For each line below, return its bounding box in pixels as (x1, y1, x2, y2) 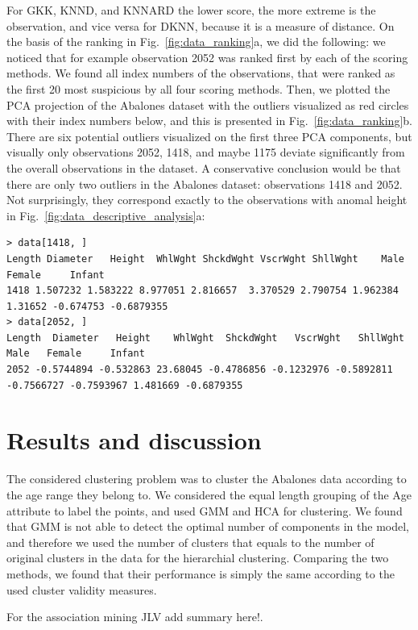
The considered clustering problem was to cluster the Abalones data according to (6, 470, 407, 487)
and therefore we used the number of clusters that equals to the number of (6, 533, 375, 550)
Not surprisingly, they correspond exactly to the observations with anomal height (6, 191, 408, 208)
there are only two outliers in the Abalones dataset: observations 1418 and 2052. (6, 175, 403, 192)
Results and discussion (6, 423, 262, 457)
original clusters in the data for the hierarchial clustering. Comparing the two (6, 549, 389, 566)
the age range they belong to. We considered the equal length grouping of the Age (6, 486, 412, 503)
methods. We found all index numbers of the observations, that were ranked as (6, 65, 395, 81)
